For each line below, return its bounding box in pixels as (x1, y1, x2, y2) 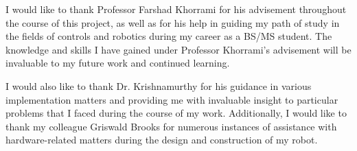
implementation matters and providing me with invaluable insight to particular (5, 92, 338, 106)
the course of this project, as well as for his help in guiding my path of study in (5, 15, 340, 30)
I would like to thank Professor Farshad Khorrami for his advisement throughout (5, 2, 347, 16)
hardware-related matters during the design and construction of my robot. (5, 132, 318, 147)
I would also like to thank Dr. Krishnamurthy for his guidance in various (5, 78, 312, 93)
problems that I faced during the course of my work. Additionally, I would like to (5, 106, 347, 120)
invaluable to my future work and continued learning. (5, 56, 230, 70)
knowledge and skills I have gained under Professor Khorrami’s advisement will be (5, 42, 352, 56)
